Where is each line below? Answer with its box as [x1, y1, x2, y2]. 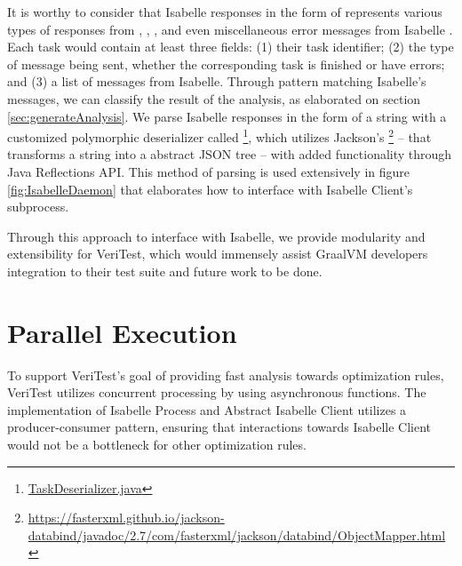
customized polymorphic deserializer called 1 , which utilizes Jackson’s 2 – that [7, 125, 432, 146]
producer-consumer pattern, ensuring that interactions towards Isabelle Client [7, 418, 432, 436]
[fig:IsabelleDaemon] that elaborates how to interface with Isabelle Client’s [7, 179, 413, 198]
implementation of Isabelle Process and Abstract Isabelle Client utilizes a [7, 400, 407, 419]
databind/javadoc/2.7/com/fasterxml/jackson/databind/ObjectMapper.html [28, 525, 446, 544]
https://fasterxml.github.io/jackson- [28, 508, 225, 527]
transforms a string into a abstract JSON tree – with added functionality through [7, 145, 452, 163]
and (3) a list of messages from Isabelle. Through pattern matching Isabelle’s [7, 72, 426, 91]
